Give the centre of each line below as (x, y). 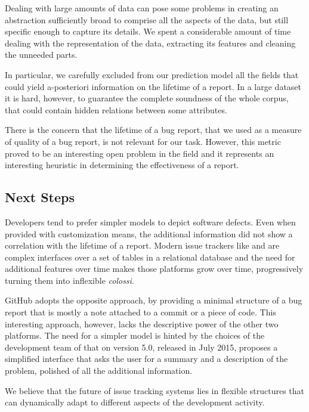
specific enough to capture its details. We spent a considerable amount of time (148, 31)
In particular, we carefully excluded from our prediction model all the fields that (152, 74)
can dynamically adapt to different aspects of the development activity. (135, 402)
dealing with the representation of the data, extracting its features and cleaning (150, 43)
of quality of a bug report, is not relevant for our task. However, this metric (143, 141)
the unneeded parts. (41, 55)
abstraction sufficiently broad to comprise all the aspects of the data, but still (147, 19)
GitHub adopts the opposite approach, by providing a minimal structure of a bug (154, 300)
